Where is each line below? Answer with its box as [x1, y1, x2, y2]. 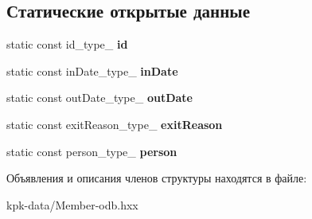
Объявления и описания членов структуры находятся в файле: [6, 170, 307, 186]
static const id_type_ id [6, 36, 128, 53]
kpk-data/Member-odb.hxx [6, 196, 138, 213]
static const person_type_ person [6, 143, 177, 159]
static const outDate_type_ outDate [6, 89, 193, 106]
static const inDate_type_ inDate [6, 62, 178, 79]
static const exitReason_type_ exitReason [6, 115, 223, 132]
